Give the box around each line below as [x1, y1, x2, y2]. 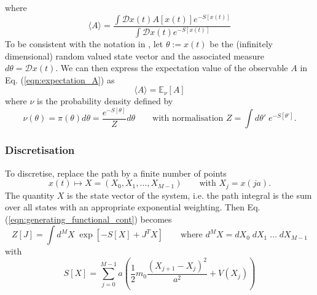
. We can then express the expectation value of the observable [55, 61, 288, 74]
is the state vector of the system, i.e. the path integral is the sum [67, 188, 312, 201]
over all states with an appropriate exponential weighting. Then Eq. [5, 201, 260, 213]
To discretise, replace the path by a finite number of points [5, 166, 227, 179]
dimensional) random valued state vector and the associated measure [5, 49, 265, 62]
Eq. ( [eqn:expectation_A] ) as [5, 73, 115, 86]
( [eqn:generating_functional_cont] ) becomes [5, 212, 172, 225]
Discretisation [5, 142, 75, 158]
